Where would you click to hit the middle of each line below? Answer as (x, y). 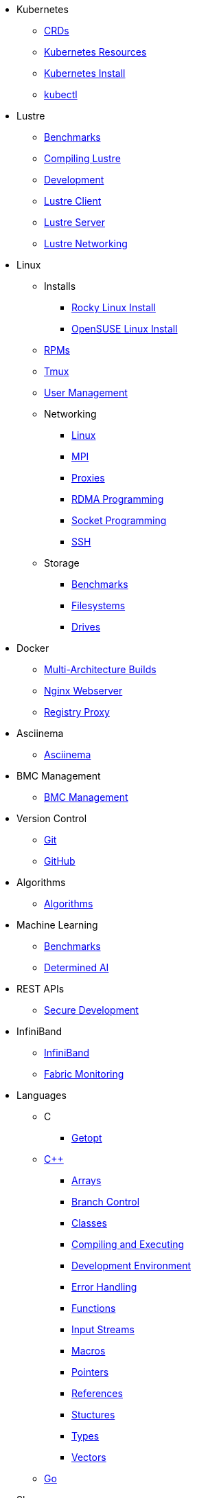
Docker (33, 648)
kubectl (61, 94)
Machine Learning (57, 925)
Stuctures (93, 1415)
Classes (89, 1223)
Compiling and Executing (128, 1244)
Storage (62, 563)
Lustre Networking (86, 243)
